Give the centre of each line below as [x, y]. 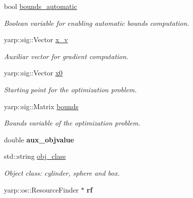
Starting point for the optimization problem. [70, 89]
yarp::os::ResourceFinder [41, 189]
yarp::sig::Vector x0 [33, 73]
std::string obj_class [35, 156]
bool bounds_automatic [41, 6]
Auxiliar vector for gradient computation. [66, 56]
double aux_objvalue [39, 139]
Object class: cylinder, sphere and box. [62, 172]
